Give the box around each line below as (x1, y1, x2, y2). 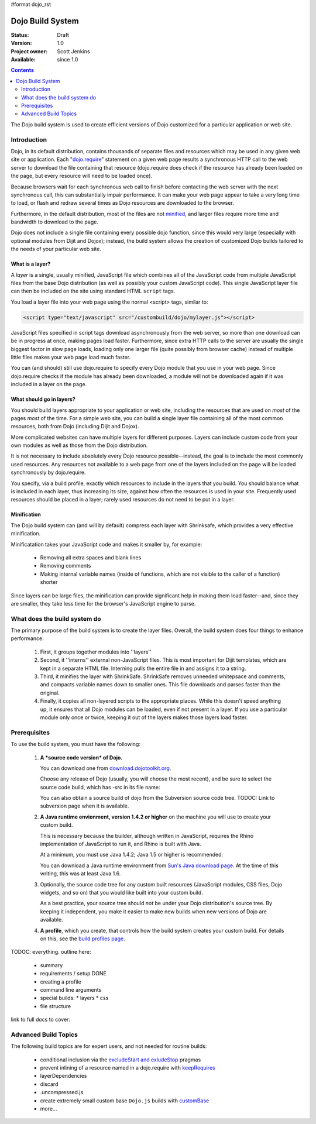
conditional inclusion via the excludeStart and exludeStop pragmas (40, 1056, 201, 1063)
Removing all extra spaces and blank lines (40, 554, 142, 561)
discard (40, 1080, 59, 1088)
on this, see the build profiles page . (40, 935, 125, 942)
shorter (40, 579, 58, 586)
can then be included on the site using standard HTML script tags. (11, 287, 176, 295)
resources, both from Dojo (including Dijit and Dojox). (11, 423, 139, 430)
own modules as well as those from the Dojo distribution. (11, 442, 148, 449)
